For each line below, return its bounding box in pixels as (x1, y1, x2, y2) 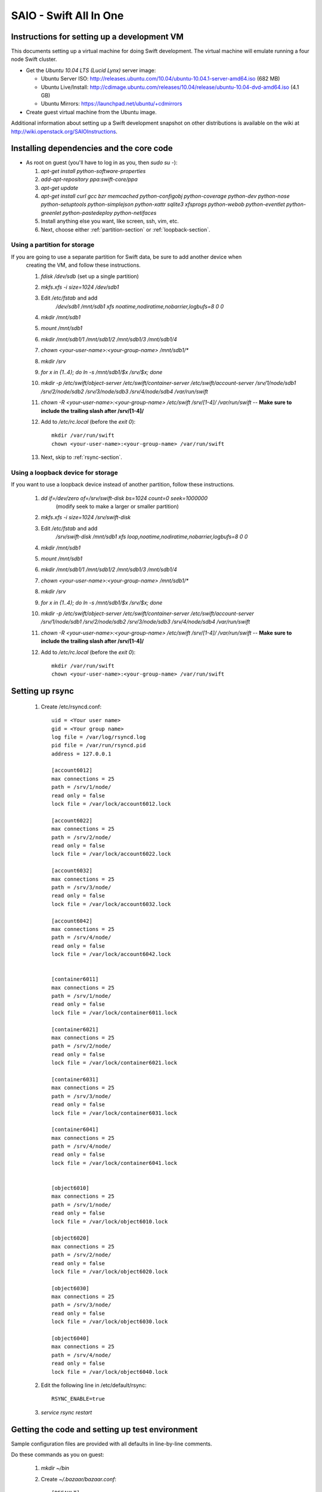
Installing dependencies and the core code (11, 143, 173, 153)
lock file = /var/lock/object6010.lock (51, 1218, 168, 1225)
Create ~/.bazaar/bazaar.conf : (41, 1475, 116, 1482)
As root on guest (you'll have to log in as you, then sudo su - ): (26, 159, 178, 167)
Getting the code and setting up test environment (11, 1424, 198, 1435)
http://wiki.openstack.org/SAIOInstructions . (11, 128, 117, 135)
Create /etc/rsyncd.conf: (41, 703, 101, 710)
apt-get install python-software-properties (41, 167, 146, 174)
